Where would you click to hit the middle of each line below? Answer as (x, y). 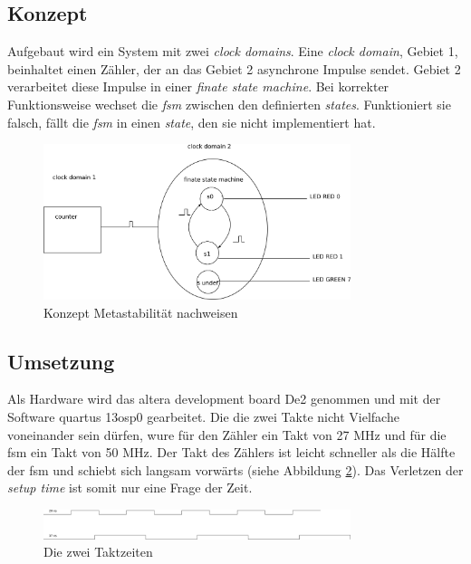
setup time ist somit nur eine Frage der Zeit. (130, 488)
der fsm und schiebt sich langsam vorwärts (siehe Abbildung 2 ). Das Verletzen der (235, 469)
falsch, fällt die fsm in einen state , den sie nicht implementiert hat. (192, 122)
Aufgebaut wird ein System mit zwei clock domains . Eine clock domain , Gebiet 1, (233, 51)
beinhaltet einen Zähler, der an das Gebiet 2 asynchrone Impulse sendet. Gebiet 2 (234, 68)
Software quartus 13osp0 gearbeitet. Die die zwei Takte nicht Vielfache (203, 417)
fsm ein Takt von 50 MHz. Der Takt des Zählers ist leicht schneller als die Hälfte (231, 452)
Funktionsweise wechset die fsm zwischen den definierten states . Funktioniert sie (229, 104)
